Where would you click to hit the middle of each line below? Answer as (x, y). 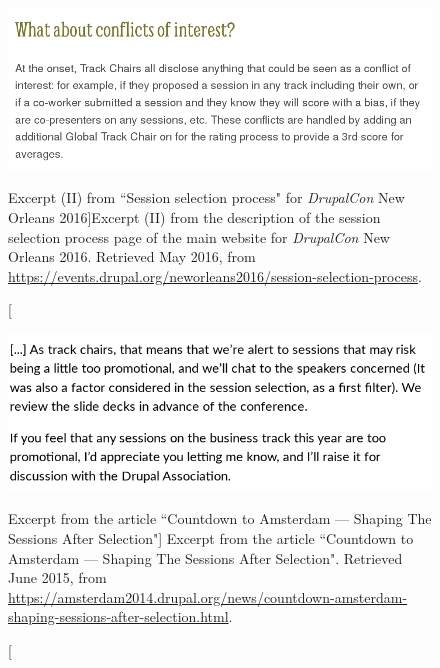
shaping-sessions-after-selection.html (118, 616)
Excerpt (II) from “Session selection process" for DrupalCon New (206, 197)
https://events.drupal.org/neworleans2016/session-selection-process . (215, 275)
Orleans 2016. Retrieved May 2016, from (132, 256)
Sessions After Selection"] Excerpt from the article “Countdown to (211, 537)
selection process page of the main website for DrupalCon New (199, 236)
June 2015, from (57, 577)
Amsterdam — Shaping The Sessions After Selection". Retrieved (205, 557)
